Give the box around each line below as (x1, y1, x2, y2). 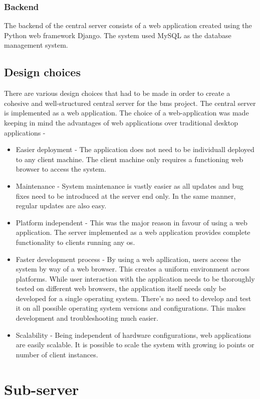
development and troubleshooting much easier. (16, 313, 158, 323)
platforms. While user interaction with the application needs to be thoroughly (16, 273, 255, 284)
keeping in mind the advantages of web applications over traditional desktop (4, 117, 238, 127)
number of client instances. (16, 349, 98, 359)
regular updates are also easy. (16, 200, 107, 211)
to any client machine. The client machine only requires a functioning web (16, 154, 243, 164)
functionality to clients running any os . (16, 236, 135, 247)
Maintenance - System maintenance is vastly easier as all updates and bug (16, 180, 244, 191)
